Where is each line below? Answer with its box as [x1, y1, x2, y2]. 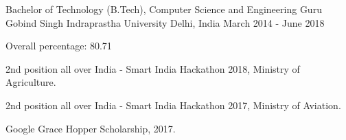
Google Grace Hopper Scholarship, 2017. [5, 121, 176, 135]
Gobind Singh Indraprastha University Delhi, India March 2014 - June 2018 [5, 15, 325, 30]
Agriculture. [5, 75, 56, 89]
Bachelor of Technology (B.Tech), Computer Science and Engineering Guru [5, 2, 322, 16]
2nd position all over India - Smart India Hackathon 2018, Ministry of [5, 61, 300, 75]
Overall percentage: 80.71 [5, 38, 112, 53]
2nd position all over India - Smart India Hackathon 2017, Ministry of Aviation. [5, 97, 341, 112]
